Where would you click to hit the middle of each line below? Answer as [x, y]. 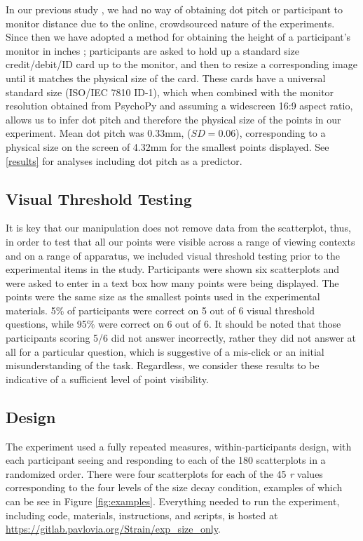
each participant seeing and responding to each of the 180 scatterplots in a [166, 460]
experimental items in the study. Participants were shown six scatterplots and [173, 269]
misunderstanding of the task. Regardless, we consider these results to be [163, 365]
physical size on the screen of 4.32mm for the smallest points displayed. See [167, 146]
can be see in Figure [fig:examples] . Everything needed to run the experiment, [173, 501]
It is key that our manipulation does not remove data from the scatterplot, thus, [178, 228]
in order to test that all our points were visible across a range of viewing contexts [180, 241]
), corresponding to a [281, 133]
